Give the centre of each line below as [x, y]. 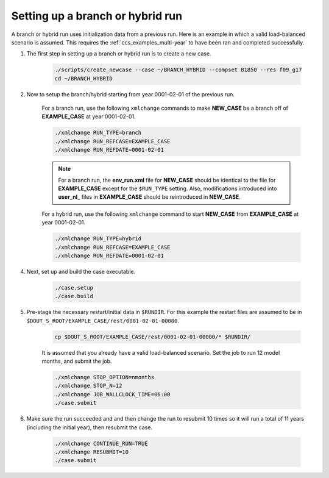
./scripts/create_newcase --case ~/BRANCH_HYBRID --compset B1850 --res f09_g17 [178, 70]
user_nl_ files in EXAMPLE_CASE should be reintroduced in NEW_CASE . [149, 197]
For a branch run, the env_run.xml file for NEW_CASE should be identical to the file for [167, 180]
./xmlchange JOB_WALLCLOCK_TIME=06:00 [112, 394]
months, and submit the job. [77, 361]
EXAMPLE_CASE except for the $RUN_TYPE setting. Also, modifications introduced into [168, 188]
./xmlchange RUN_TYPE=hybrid [98, 239]
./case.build [74, 296]
